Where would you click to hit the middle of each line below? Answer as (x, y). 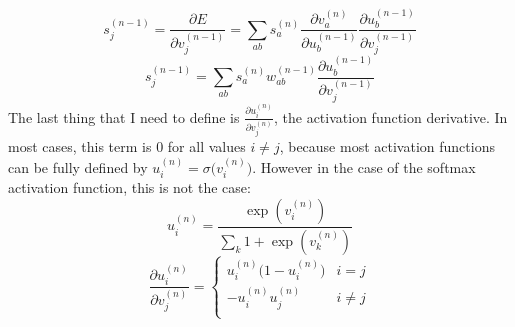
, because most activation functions (387, 146)
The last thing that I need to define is (124, 116)
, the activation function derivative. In (390, 116)
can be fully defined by (78, 166)
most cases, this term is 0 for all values (127, 146)
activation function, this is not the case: (129, 187)
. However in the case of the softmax (364, 166)
